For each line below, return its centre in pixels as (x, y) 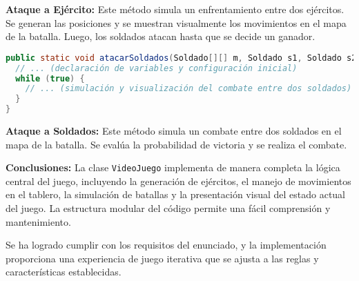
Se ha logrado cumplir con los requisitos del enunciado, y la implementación (166, 245)
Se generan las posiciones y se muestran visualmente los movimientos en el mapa (176, 22)
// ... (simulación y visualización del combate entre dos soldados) (188, 89)
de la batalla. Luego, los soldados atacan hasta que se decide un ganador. (161, 36)
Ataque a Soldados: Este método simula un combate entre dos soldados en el (174, 131)
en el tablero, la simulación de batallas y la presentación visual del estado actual (175, 194)
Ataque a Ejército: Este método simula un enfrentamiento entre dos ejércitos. (175, 9)
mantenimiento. (38, 221)
